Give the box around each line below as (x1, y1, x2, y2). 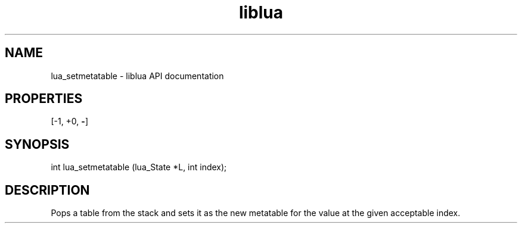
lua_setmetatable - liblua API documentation (51, 70, 224, 81)
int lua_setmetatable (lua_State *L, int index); (51, 162, 227, 173)
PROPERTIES (5, 91, 83, 107)
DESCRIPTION (5, 182, 90, 198)
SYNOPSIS (5, 136, 70, 152)
